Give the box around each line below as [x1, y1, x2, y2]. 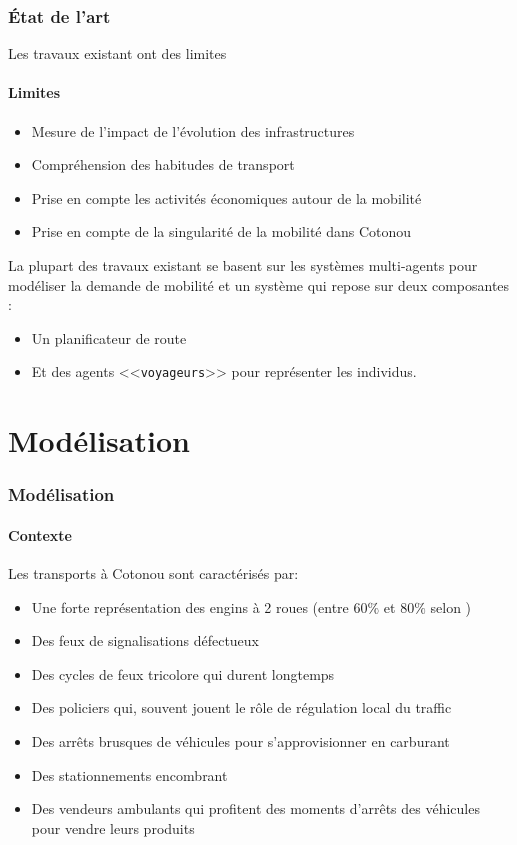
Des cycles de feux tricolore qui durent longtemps [31, 663, 335, 684]
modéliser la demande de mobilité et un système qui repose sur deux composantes [8, 274, 510, 295]
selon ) [430, 596, 472, 617]
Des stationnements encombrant [31, 764, 228, 785]
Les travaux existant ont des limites [8, 43, 227, 64]
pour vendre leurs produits [31, 817, 195, 838]
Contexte [8, 524, 72, 545]
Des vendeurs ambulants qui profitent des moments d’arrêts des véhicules [31, 798, 480, 819]
